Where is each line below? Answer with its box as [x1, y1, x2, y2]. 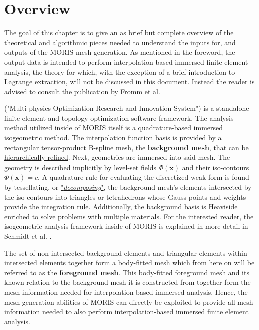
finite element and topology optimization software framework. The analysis [4, 112, 234, 123]
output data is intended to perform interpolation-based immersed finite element [4, 56, 248, 67]
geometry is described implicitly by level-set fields [4, 161, 157, 172]
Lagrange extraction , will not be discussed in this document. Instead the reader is [4, 76, 255, 87]
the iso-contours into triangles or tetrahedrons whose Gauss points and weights [4, 191, 246, 202]
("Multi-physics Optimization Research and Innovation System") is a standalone [4, 103, 249, 113]
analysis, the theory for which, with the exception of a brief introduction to [4, 66, 235, 77]
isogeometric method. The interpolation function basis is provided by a [4, 132, 222, 143]
